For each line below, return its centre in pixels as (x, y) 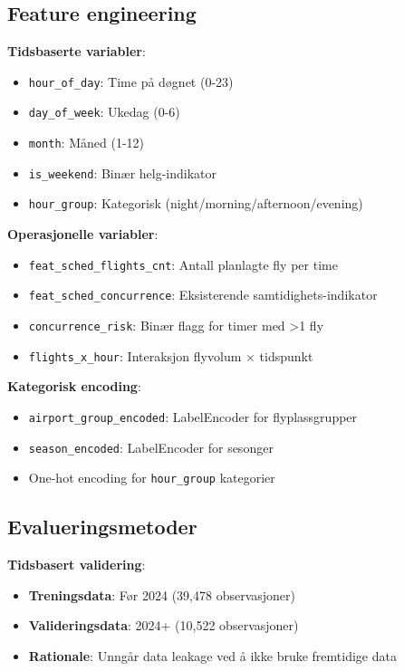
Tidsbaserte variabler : (77, 51)
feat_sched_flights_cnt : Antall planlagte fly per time (183, 264)
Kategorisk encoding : (74, 386)
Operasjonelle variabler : (83, 234)
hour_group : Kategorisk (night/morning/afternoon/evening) (196, 203)
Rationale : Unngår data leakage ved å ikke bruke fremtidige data (212, 655)
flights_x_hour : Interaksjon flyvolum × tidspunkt (171, 355)
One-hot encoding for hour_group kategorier (152, 478)
